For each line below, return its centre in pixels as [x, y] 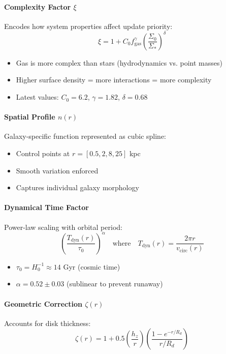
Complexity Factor [38, 6]
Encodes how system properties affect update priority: [88, 26]
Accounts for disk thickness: [47, 323]
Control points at [43, 153]
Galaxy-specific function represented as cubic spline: [85, 136]
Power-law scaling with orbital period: [63, 227]
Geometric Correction [43, 303]
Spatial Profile [30, 117]
